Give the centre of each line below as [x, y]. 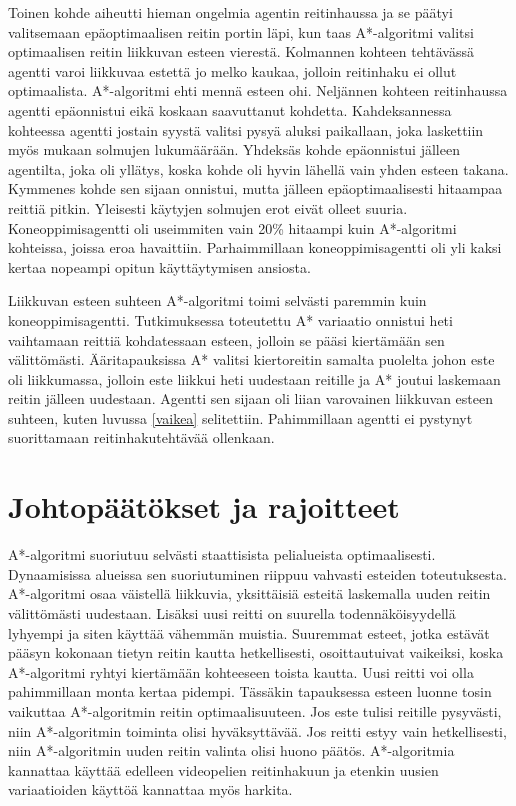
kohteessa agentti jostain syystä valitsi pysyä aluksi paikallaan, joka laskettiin [246, 129]
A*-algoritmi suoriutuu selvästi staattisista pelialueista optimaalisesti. [222, 554]
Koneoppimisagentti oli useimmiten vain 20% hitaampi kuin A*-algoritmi [232, 227]
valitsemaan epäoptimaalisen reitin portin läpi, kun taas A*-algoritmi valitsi [241, 31]
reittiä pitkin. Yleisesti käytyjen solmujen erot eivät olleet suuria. [208, 207]
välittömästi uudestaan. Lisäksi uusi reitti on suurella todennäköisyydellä [232, 612]
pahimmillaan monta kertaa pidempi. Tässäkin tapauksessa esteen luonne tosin [250, 691]
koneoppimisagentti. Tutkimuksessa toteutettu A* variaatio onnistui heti [230, 319]
